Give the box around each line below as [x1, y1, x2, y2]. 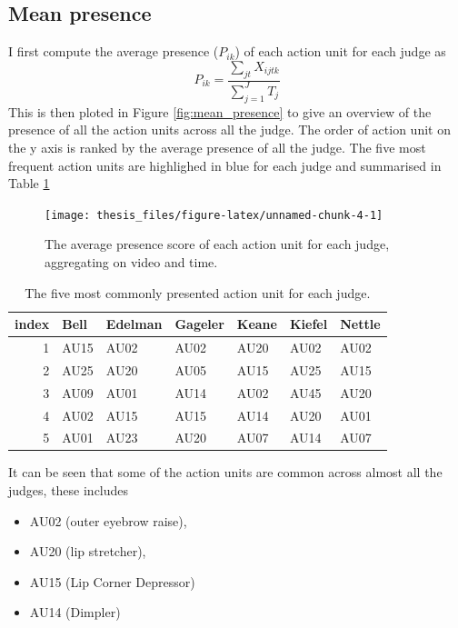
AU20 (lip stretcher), [29, 542, 146, 561]
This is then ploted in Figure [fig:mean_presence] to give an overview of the [8, 102, 432, 121]
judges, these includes [8, 481, 129, 500]
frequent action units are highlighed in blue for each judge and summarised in [8, 155, 442, 174]
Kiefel [289, 314, 328, 334]
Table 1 [8, 174, 50, 193]
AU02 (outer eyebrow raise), [29, 511, 187, 530]
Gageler [174, 314, 224, 334]
